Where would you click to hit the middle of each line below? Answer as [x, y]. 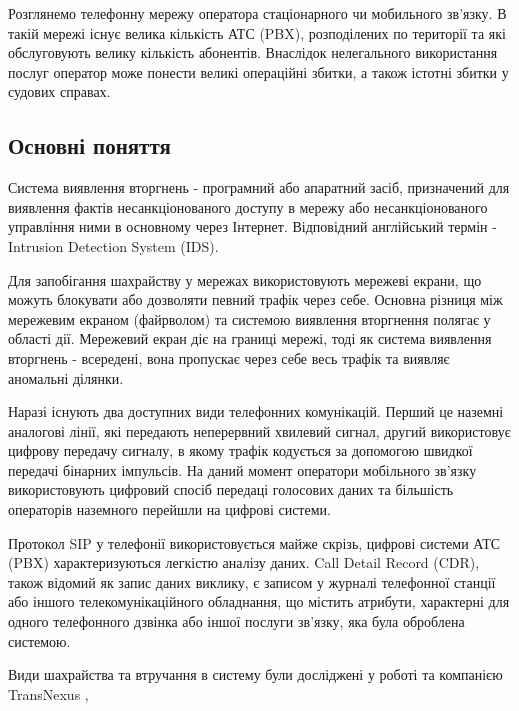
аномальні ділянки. [66, 377]
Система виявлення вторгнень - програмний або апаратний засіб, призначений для [259, 187]
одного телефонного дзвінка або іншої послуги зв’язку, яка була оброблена [236, 621]
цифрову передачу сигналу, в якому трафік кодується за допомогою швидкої [240, 450]
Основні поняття [89, 145]
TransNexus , [48, 693]
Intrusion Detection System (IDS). [113, 245]
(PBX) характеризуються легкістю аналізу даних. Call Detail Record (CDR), [244, 562]
